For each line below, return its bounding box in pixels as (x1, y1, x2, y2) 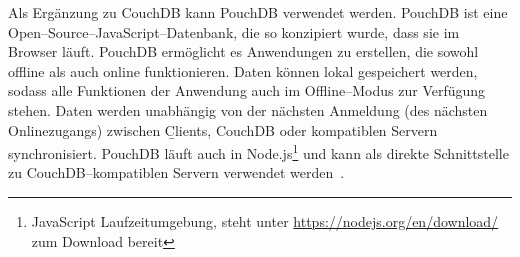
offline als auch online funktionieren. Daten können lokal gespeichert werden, (8, 60, 478, 81)
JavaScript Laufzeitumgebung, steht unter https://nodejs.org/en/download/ (31, 211, 499, 231)
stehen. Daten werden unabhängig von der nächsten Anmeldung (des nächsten (8, 99, 488, 120)
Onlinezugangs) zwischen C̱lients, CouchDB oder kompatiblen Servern (8, 119, 438, 140)
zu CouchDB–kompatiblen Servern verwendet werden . (8, 162, 345, 183)
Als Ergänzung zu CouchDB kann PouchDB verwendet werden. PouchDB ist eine (8, 2, 508, 22)
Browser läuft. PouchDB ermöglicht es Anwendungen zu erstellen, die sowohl (8, 41, 479, 62)
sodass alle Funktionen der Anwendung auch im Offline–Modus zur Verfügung (8, 80, 486, 101)
